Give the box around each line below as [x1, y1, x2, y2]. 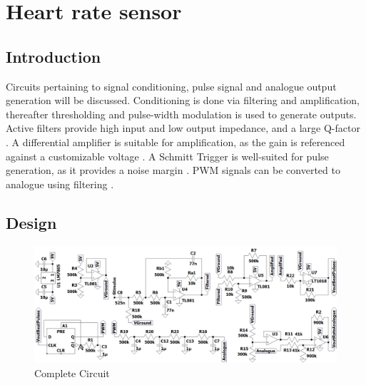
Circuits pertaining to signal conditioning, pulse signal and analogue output [6, 78, 337, 93]
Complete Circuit [34, 365, 110, 380]
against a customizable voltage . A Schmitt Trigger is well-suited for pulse [6, 148, 329, 163]
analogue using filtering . [6, 176, 114, 191]
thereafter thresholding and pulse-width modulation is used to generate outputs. [6, 106, 357, 121]
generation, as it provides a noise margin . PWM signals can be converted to [6, 163, 340, 178]
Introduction [6, 45, 101, 67]
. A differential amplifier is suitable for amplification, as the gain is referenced [6, 134, 345, 149]
